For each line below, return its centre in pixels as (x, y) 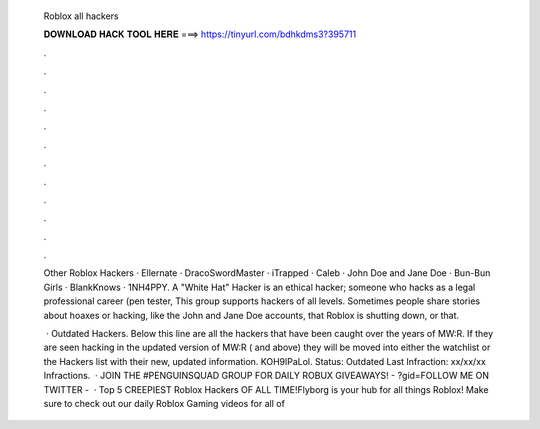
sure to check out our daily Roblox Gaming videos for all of (164, 403)
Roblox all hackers (81, 16)
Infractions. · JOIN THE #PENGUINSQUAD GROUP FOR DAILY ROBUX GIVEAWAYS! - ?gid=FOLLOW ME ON (266, 376)
